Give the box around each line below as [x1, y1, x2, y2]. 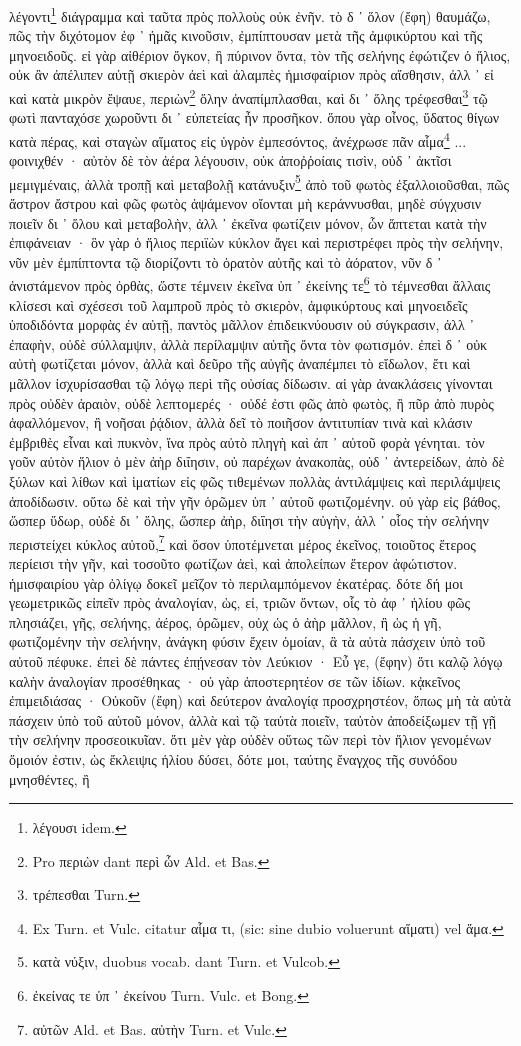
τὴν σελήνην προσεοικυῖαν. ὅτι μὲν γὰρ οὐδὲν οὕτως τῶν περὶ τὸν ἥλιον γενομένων [9, 729, 492, 750]
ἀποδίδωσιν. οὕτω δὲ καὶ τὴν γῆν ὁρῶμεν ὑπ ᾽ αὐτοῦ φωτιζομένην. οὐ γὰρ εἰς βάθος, [9, 490, 501, 511]
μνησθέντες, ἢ [9, 768, 90, 789]
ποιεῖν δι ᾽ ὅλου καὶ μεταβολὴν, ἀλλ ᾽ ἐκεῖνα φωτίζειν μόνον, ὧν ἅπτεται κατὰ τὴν [9, 212, 487, 233]
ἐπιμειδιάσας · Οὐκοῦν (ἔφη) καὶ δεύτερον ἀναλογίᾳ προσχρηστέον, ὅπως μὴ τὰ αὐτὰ [9, 690, 511, 711]
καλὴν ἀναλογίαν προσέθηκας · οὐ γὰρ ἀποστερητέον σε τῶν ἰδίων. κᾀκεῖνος [9, 670, 461, 691]
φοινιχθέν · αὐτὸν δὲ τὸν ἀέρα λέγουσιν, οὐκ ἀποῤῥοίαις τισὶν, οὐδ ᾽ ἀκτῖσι [9, 150, 452, 171]
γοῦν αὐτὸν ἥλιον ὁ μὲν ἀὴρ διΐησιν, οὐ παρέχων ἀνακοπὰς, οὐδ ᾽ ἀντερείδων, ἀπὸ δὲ [9, 451, 505, 472]
